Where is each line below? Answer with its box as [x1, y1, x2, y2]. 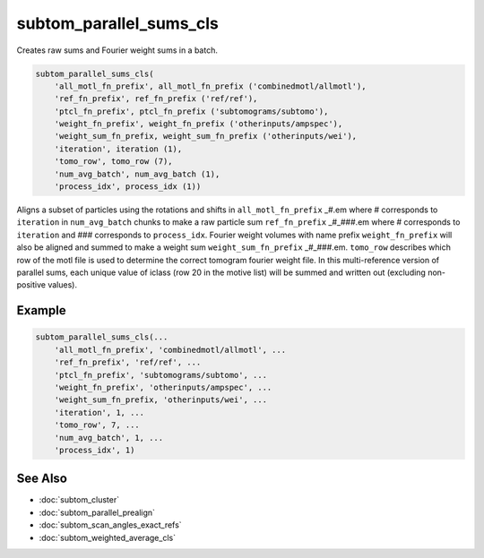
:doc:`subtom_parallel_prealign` [39, 507, 156, 518]
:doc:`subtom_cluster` [39, 494, 120, 505]
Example [16, 303, 66, 318]
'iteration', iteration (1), [54, 143, 183, 154]
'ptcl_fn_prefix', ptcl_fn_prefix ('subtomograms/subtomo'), [54, 106, 329, 116]
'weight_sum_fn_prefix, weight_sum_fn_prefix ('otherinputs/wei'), [54, 131, 358, 142]
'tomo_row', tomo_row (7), [54, 157, 174, 167]
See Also [16, 471, 67, 486]
